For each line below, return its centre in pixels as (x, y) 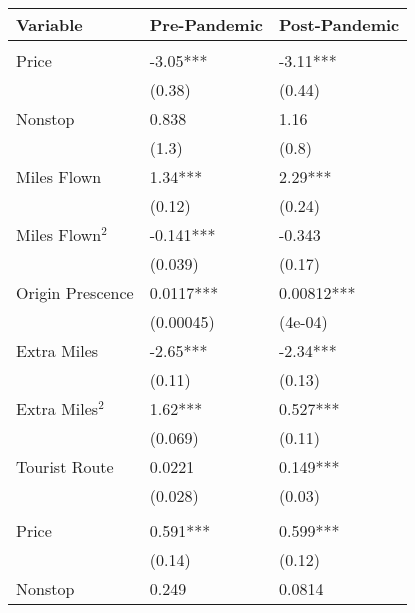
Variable (49, 24)
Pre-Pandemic (206, 24)
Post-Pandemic (339, 24)
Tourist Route (65, 466)
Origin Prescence (75, 292)
